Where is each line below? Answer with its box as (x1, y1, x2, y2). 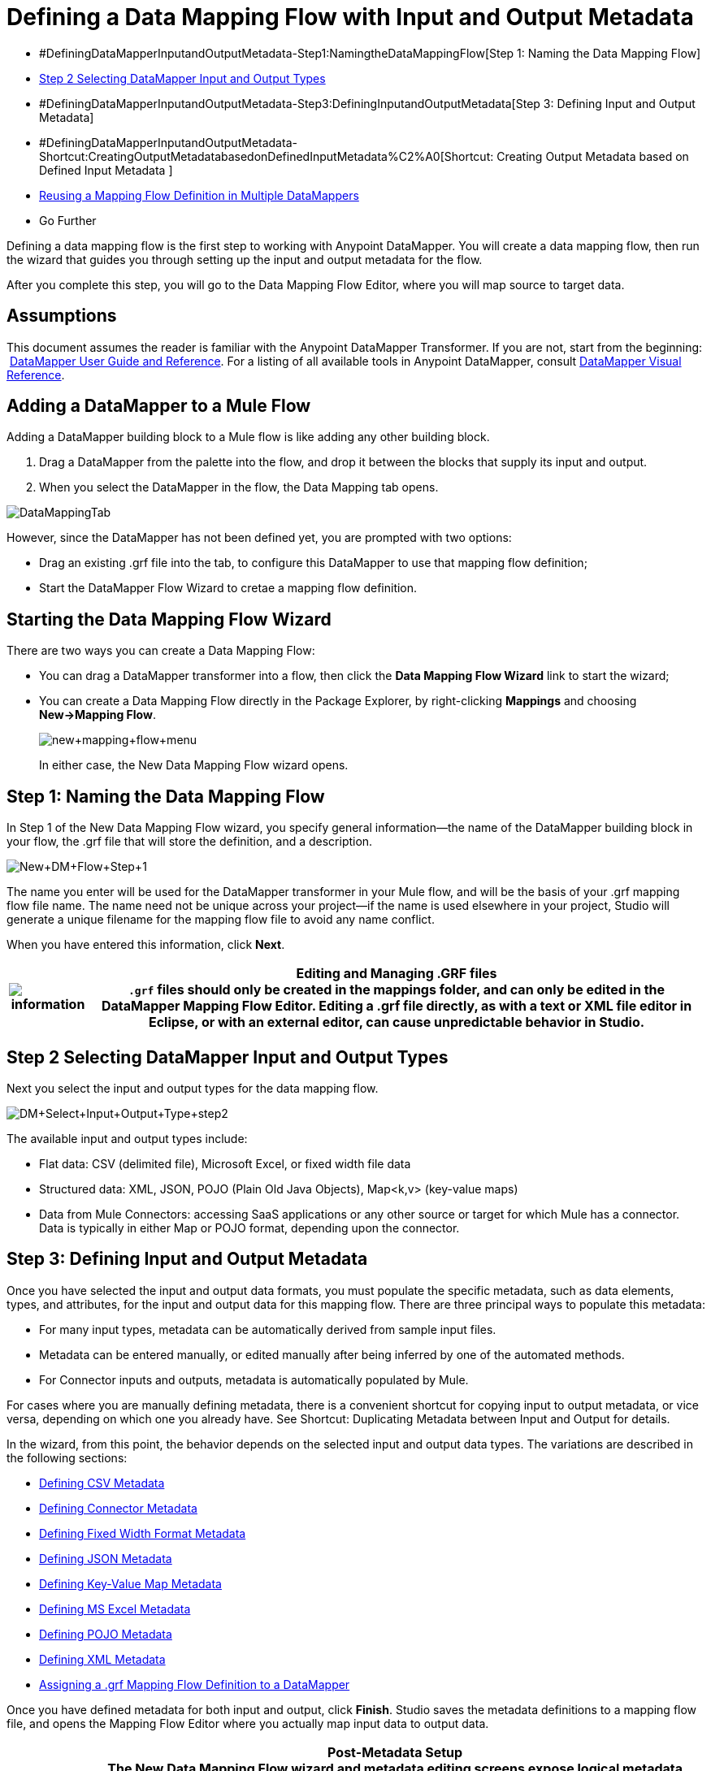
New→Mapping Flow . (39, 708, 156, 722)
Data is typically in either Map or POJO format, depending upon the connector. (39, 1220, 460, 1235)
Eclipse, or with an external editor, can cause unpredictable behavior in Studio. (148, 1014, 645, 1031)
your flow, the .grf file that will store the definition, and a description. (7, 834, 373, 849)
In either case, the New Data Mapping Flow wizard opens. (39, 758, 349, 773)
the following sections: (7, 1450, 128, 1465)
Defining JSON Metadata (39, 1551, 172, 1565)
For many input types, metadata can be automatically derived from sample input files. (39, 1322, 496, 1336)
